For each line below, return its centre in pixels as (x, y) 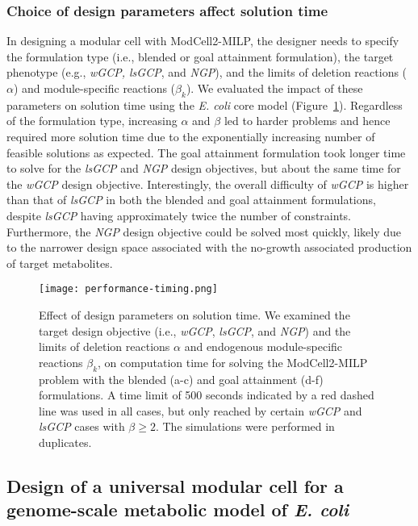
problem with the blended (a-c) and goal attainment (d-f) (181, 379)
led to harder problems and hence (307, 121)
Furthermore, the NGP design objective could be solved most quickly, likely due (204, 231)
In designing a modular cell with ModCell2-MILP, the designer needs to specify (203, 41)
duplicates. (65, 442)
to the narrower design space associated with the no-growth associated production (209, 247)
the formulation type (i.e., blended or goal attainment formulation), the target (200, 56)
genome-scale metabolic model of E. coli (178, 509)
